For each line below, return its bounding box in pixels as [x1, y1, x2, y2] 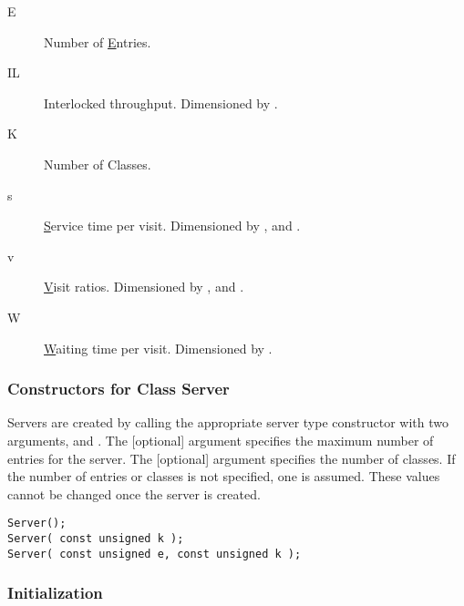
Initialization [7, 581, 103, 604]
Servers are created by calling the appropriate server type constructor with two [7, 413, 449, 432]
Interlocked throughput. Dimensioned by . [44, 93, 278, 112]
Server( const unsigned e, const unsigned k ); [7, 547, 302, 560]
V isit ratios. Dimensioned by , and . [44, 277, 244, 296]
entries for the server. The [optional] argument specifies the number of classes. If [7, 448, 456, 467]
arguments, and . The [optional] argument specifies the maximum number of [7, 430, 434, 449]
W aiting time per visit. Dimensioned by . [44, 338, 273, 357]
